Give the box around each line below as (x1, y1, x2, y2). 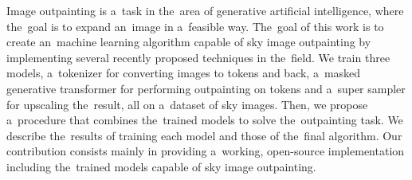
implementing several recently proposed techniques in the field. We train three (6, 49, 390, 65)
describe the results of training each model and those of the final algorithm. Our (6, 127, 402, 143)
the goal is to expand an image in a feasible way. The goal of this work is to (6, 18, 384, 34)
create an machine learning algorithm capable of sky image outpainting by (6, 33, 371, 50)
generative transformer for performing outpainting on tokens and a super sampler (6, 80, 406, 96)
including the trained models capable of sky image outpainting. (6, 158, 316, 174)
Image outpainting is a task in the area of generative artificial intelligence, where (6, 2, 404, 18)
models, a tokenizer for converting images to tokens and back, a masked (6, 65, 361, 81)
